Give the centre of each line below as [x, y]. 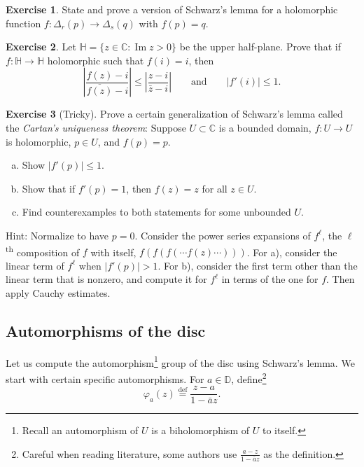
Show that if [49, 188]
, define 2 [249, 378]
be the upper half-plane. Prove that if [260, 47]
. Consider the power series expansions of [223, 235]
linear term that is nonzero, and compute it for [106, 279]
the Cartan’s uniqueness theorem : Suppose [96, 127]
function [23, 23]
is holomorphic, [38, 141]
